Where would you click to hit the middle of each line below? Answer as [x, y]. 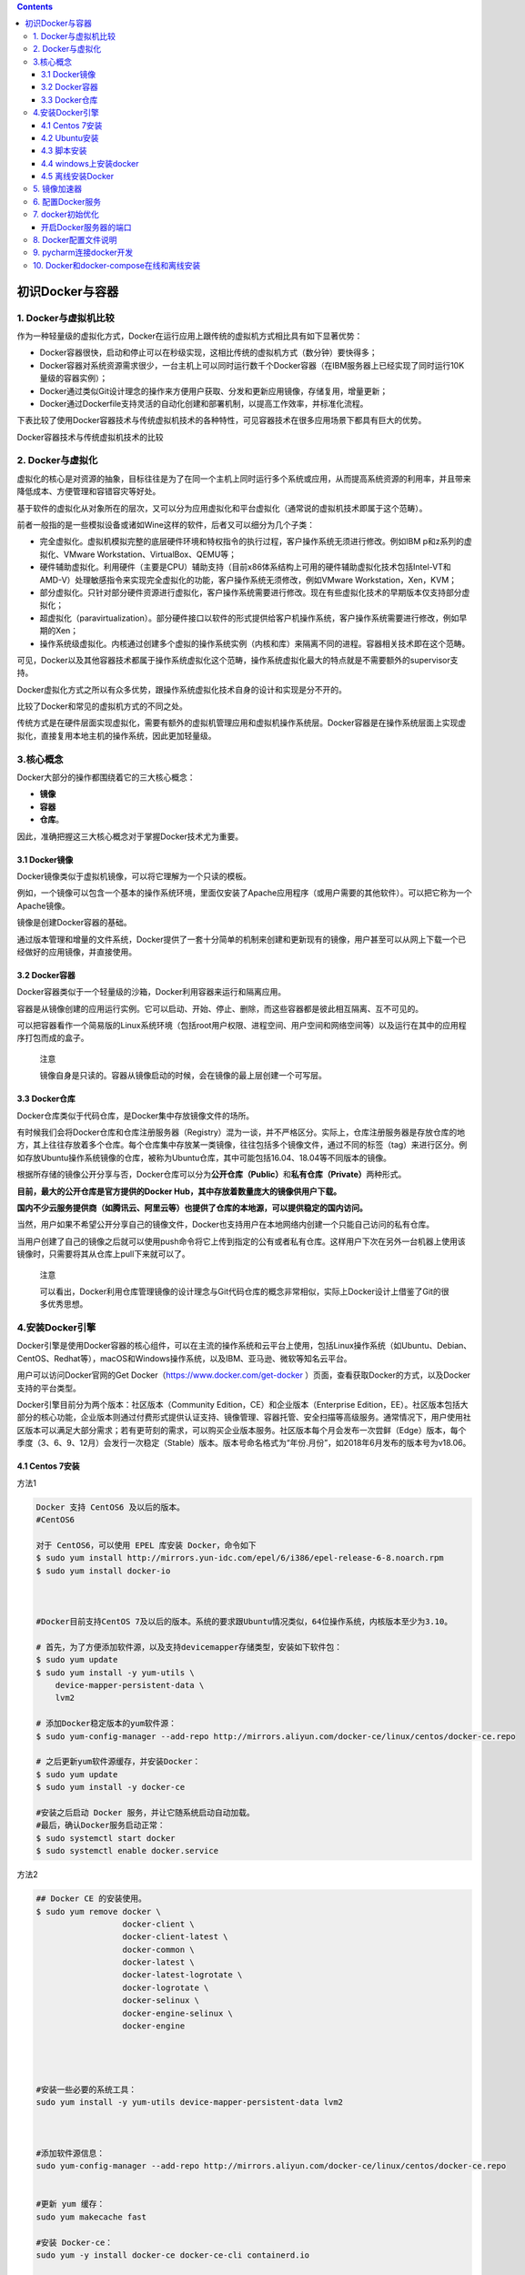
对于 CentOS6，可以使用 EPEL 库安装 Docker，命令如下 [146, 1545]
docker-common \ [158, 1949]
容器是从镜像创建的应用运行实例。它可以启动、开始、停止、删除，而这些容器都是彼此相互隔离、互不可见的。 [220, 1008]
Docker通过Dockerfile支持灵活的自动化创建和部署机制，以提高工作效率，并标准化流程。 [204, 403]
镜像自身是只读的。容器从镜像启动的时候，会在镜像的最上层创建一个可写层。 [183, 1076]
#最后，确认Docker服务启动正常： [101, 1825]
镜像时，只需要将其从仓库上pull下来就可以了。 [103, 1254]
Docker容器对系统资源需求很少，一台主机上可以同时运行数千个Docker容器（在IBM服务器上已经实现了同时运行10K [252, 365]
